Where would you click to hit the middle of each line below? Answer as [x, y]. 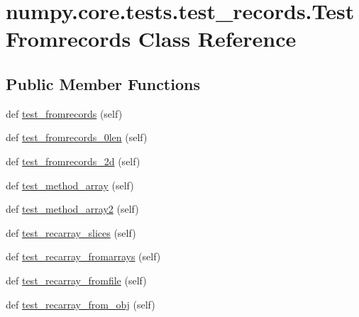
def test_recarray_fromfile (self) [76, 280]
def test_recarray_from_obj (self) [81, 304]
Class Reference [217, 39]
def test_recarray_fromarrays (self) [83, 256]
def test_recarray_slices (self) [71, 232]
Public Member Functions [103, 83]
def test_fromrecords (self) [64, 113]
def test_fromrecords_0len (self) [77, 137]
